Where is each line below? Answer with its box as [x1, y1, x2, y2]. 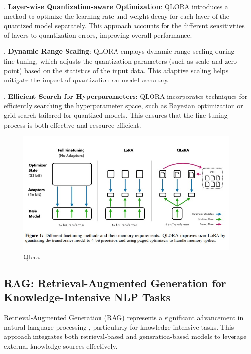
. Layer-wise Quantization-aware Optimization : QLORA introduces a [4, 1, 228, 11]
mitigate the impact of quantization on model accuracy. [4, 75, 169, 85]
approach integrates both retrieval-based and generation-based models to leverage [4, 331, 247, 341]
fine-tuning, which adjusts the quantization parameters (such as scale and [4, 55, 223, 65]
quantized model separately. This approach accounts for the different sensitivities [4, 20, 245, 31]
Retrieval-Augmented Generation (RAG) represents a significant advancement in [4, 312, 244, 322]
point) [4, 65, 22, 75]
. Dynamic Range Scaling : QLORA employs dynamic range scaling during [4, 46, 234, 56]
